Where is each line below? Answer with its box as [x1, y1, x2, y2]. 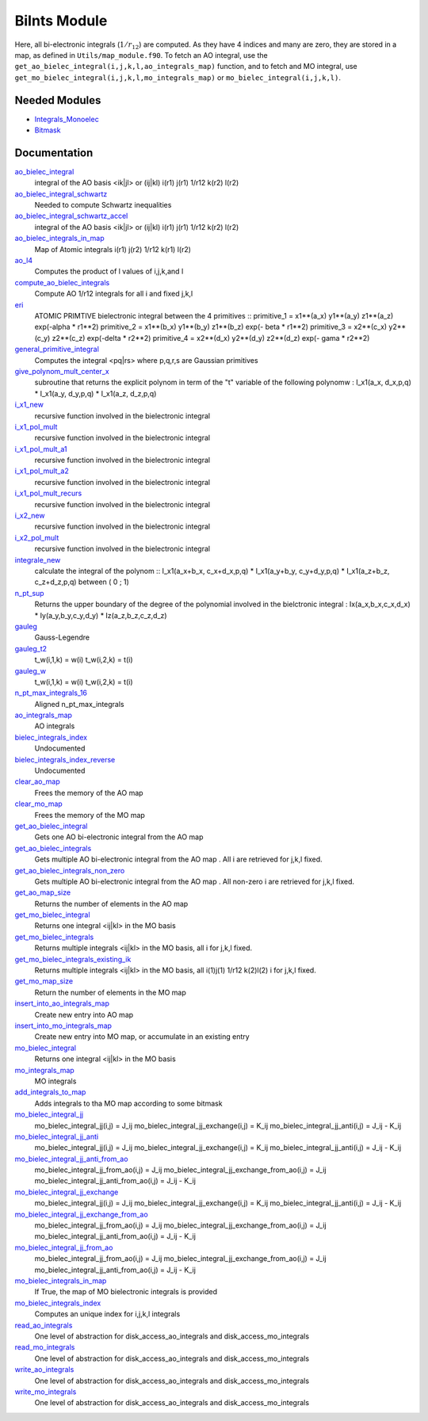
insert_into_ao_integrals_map [14, 999, 110, 1008]
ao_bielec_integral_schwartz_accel [14, 211, 128, 221]
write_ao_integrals [14, 1365, 75, 1374]
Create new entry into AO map [34, 1010, 134, 1019]
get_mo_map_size [14, 976, 74, 986]
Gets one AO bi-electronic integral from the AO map [34, 832, 204, 842]
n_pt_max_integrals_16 [14, 688, 87, 697]
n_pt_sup [14, 588, 44, 598]
